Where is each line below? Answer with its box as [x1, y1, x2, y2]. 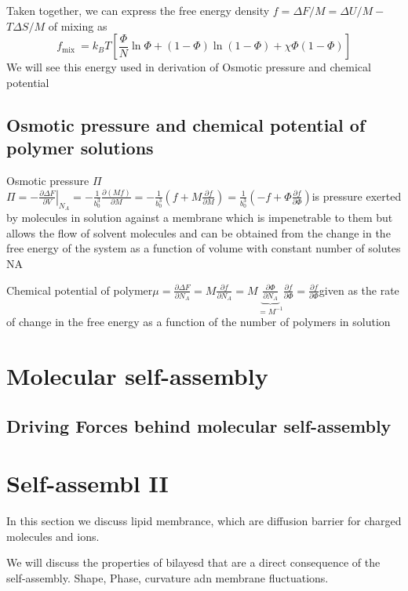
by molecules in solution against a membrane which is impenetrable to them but [6, 209, 393, 226]
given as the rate [319, 281, 399, 298]
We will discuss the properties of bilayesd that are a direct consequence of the [6, 554, 381, 571]
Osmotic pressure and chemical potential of [6, 112, 366, 136]
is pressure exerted [311, 187, 402, 204]
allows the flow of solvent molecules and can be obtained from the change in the [6, 224, 391, 241]
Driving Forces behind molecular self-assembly [6, 413, 392, 437]
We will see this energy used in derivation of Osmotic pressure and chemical [6, 59, 371, 75]
